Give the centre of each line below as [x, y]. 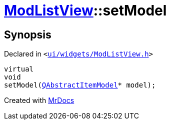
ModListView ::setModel [85, 10]
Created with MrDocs [39, 100]
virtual [19, 69]
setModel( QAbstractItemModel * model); [80, 85]
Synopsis [28, 34]
